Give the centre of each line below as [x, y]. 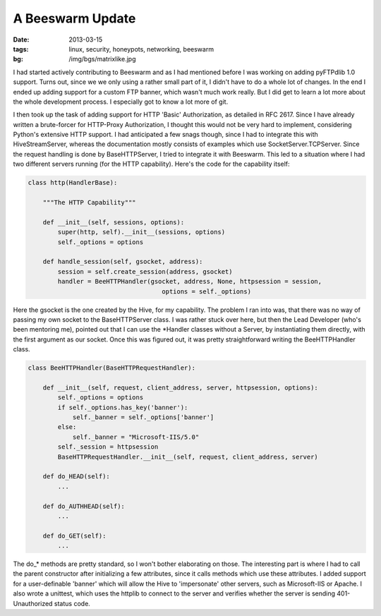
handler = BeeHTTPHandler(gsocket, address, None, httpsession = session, [190, 282]
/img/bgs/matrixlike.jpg [102, 59]
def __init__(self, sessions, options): [114, 222]
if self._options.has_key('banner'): [123, 407]
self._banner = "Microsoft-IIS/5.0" [136, 437]
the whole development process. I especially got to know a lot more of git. [121, 102]
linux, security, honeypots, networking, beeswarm [141, 49]
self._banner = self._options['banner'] [143, 417]
